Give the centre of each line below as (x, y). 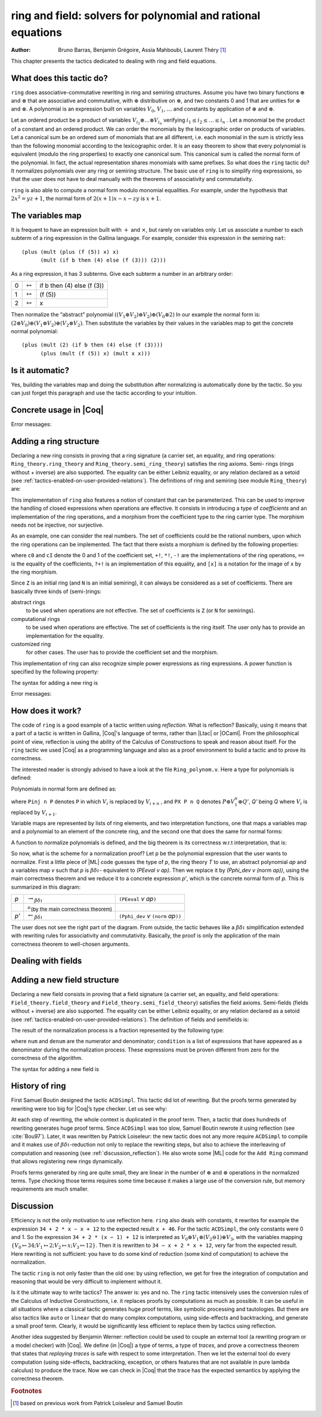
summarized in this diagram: (46, 887)
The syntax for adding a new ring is (55, 683)
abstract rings (28, 603)
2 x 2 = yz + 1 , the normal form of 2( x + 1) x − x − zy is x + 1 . (86, 198)
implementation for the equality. (65, 635)
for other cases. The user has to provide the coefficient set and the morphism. (122, 652)
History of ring (38, 1086)
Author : (21, 50)
